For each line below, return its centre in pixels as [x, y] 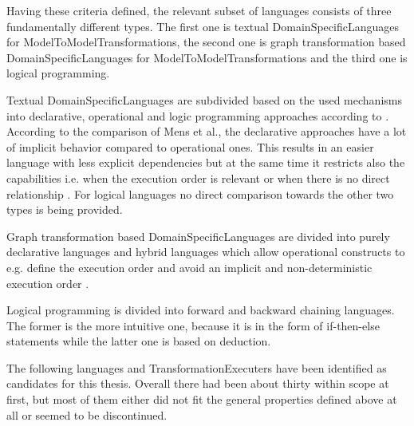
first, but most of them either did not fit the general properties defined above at [202, 399]
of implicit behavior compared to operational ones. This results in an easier [190, 146]
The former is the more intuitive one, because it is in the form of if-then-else [193, 325]
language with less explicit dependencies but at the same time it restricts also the [206, 162]
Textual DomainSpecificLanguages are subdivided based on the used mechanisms [204, 99]
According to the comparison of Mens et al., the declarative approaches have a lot [207, 131]
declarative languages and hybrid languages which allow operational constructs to [206, 252]
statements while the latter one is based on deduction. [139, 341]
